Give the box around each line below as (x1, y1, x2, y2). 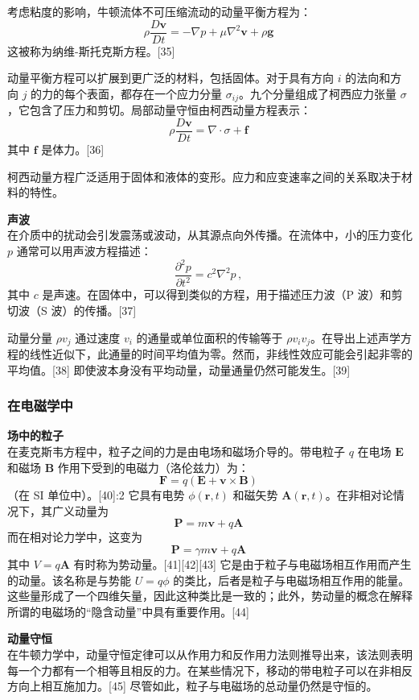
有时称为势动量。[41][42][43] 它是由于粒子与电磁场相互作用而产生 (73, 556, 412, 573)
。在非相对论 (325, 487, 393, 503)
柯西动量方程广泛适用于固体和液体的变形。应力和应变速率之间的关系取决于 (7, 168, 401, 184)
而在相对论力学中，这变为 (7, 528, 142, 545)
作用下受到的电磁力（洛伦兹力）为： (57, 458, 249, 475)
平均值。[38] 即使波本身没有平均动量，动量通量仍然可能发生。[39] (7, 361, 351, 378)
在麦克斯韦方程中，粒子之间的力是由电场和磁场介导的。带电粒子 (7, 443, 345, 460)
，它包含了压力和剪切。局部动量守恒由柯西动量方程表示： (7, 101, 311, 118)
